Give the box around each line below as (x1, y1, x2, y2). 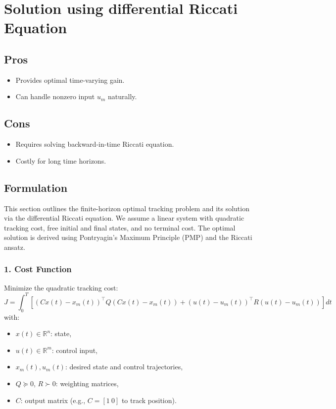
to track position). (121, 395, 177, 405)
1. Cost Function (4, 263, 72, 275)
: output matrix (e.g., (20, 395, 86, 405)
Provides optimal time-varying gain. (15, 74, 125, 85)
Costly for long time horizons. (15, 155, 106, 166)
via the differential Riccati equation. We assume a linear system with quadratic (4, 213, 244, 223)
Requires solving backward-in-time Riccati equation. (15, 139, 174, 149)
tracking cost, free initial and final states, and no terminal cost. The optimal (4, 222, 236, 233)
